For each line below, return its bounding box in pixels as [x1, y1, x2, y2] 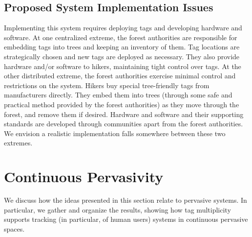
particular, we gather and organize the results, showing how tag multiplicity [4, 204, 231, 214]
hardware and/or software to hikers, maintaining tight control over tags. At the [4, 61, 241, 71]
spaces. [4, 223, 25, 234]
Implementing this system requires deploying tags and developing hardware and [4, 23, 242, 33]
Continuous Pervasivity [4, 166, 164, 187]
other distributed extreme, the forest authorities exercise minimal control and [4, 71, 236, 81]
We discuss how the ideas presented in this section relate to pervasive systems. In [4, 195, 247, 205]
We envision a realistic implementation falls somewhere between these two [4, 128, 226, 138]
